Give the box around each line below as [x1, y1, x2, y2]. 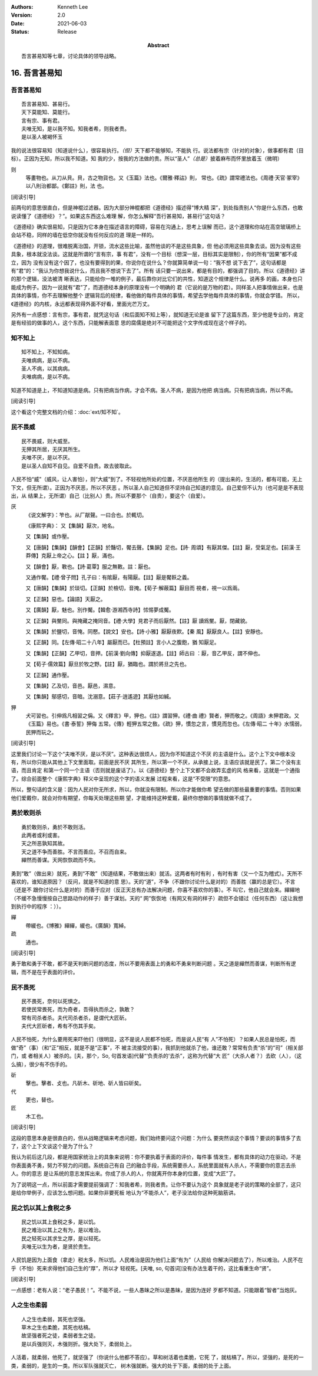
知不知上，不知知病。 [21, 349, 73, 355]
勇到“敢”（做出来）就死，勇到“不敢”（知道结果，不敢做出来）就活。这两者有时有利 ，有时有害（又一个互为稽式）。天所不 [11, 870, 303, 877]
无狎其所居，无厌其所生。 [21, 446, 84, 453]
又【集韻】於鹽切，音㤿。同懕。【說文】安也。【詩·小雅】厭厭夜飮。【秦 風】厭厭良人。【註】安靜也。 [25, 627, 266, 635]
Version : [11, 12, 32, 19]
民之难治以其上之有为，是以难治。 [21, 1227, 104, 1234]
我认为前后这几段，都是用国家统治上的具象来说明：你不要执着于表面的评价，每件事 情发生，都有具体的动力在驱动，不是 [11, 1153, 302, 1161]
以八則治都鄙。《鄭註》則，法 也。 [25, 182, 107, 189]
